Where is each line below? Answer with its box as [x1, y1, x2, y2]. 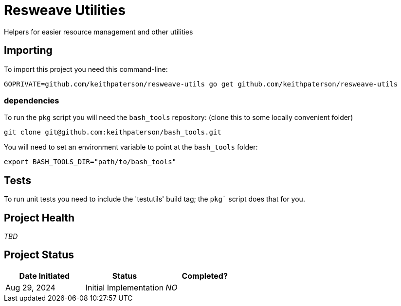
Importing [4, 44, 53, 57]
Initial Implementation [85, 282, 164, 292]
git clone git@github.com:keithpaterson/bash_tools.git [4, 128, 221, 136]
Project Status [4, 249, 74, 261]
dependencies [4, 95, 59, 105]
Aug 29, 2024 [5, 282, 55, 292]
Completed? [182, 271, 228, 281]
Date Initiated [19, 271, 70, 281]
